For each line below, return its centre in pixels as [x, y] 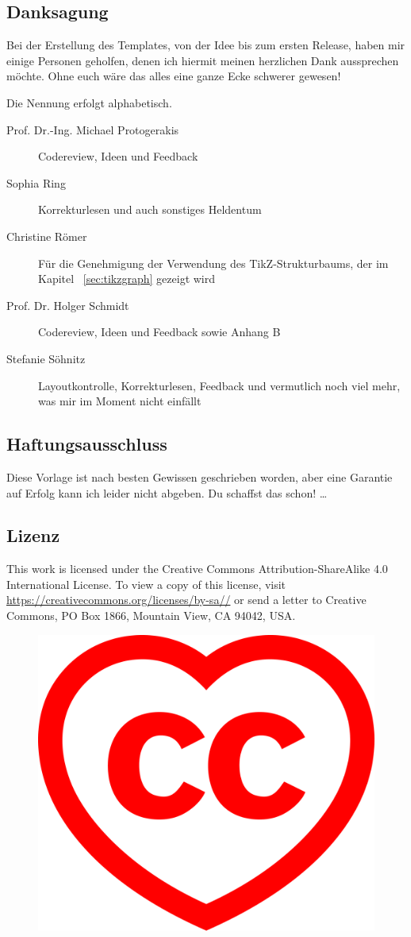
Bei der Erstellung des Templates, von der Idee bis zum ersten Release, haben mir [206, 45]
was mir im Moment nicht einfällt [120, 401]
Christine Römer [47, 236]
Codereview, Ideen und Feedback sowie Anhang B [159, 332]
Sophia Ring [36, 182]
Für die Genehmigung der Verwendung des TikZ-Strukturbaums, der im [213, 263]
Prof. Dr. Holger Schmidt [68, 305]
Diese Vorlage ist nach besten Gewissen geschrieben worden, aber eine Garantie [200, 476]
